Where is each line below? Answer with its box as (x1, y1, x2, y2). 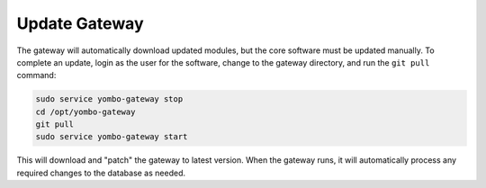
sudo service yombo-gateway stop (35, 94, 184, 104)
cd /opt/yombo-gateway (35, 106, 136, 117)
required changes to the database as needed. (16, 167, 186, 178)
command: (16, 70, 57, 81)
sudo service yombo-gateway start (35, 131, 188, 142)
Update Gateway (16, 13, 144, 33)
